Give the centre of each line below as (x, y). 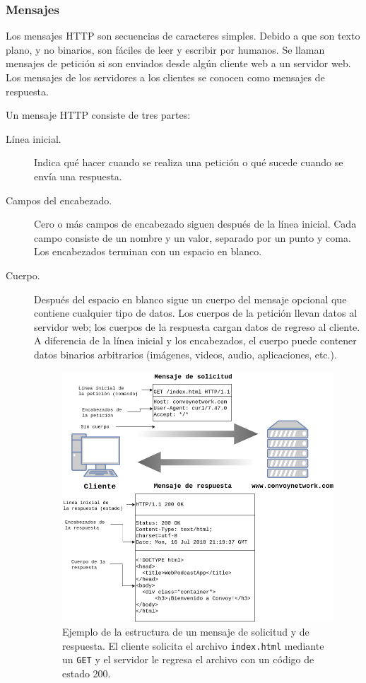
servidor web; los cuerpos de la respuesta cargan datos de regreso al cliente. (197, 326)
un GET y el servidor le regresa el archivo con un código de (188, 659)
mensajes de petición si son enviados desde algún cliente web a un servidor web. (178, 63)
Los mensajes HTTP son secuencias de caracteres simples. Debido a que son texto (183, 36)
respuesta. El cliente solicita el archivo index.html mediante (193, 645)
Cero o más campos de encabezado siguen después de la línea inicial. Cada (195, 224)
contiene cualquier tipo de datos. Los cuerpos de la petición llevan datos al (196, 313)
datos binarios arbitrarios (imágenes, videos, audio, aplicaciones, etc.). (185, 354)
